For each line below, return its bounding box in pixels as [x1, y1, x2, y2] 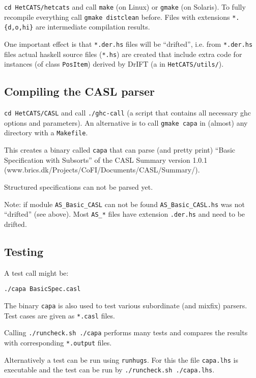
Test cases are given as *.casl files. [4, 310, 115, 321]
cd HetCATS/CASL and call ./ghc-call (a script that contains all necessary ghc [4, 107, 251, 118]
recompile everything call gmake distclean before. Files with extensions [4, 11, 230, 22]
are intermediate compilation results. [35, 21, 150, 32]
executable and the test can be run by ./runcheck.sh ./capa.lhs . [4, 364, 215, 375]
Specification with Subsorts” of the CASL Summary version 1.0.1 [4, 154, 208, 165]
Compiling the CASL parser [4, 83, 155, 99]
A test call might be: [4, 267, 69, 278]
